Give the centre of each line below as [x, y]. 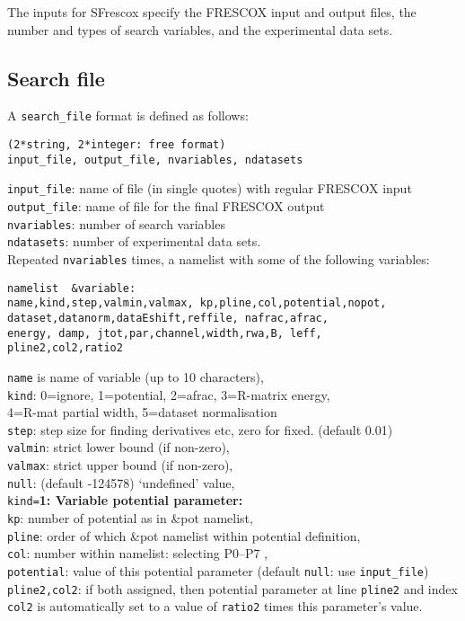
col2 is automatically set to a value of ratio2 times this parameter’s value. [215, 606]
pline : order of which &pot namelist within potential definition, [184, 535]
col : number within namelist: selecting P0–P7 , [138, 553]
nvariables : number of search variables [116, 223]
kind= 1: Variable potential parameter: [125, 500]
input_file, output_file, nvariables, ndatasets [155, 160]
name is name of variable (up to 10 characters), [136, 376]
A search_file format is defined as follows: [128, 115]
